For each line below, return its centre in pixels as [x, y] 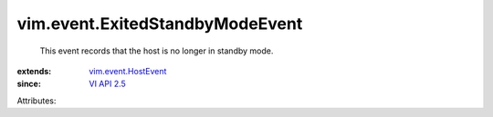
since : [29, 84]
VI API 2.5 [108, 84]
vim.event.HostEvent [128, 71]
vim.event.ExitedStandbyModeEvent [160, 24]
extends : [34, 71]
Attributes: [37, 101]
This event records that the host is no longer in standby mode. [157, 51]
